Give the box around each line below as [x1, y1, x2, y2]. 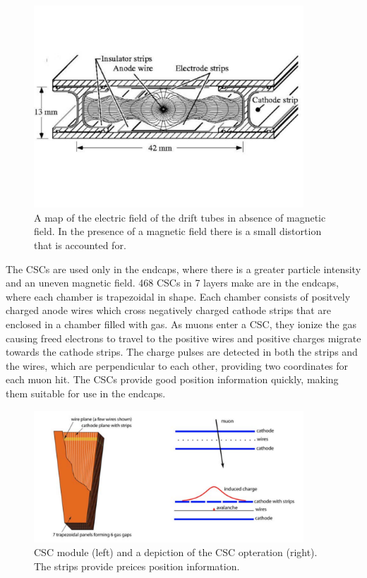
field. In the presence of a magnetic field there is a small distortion [34, 224, 322, 239]
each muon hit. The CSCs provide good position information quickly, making [6, 372, 339, 387]
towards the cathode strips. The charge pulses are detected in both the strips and [6, 344, 358, 359]
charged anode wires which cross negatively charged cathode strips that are [6, 303, 332, 318]
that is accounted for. [34, 237, 126, 252]
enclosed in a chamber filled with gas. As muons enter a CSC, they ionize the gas [6, 316, 357, 331]
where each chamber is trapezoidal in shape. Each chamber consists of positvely [6, 289, 351, 303]
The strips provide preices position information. [34, 558, 240, 573]
